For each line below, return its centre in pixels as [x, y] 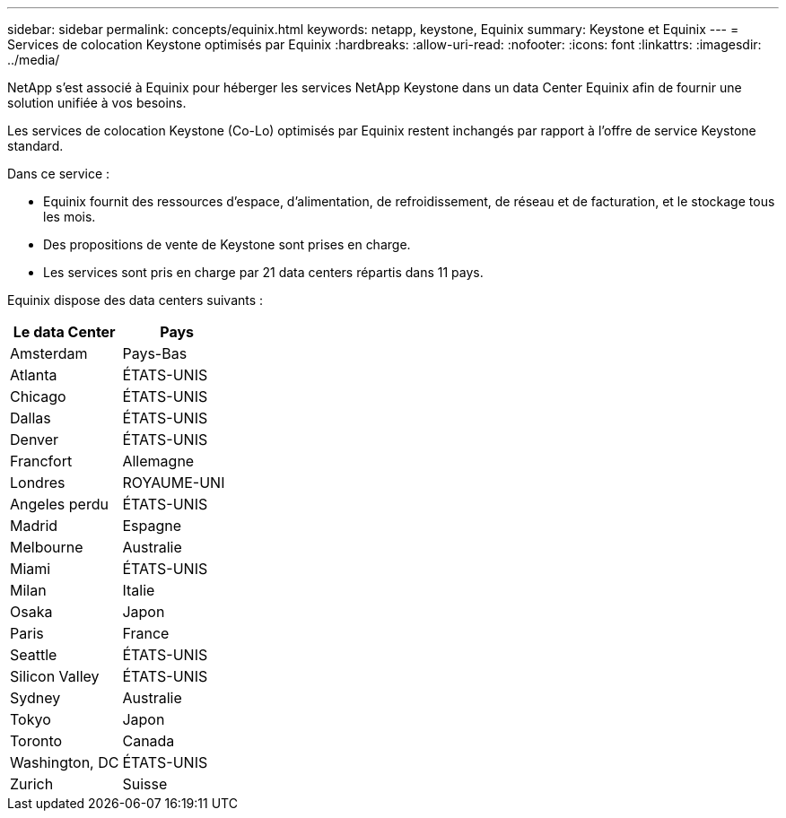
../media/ [34, 60]
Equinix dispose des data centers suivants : [135, 300]
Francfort [41, 461]
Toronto [36, 741]
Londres [38, 483]
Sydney [35, 698]
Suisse [145, 784]
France [146, 633]
